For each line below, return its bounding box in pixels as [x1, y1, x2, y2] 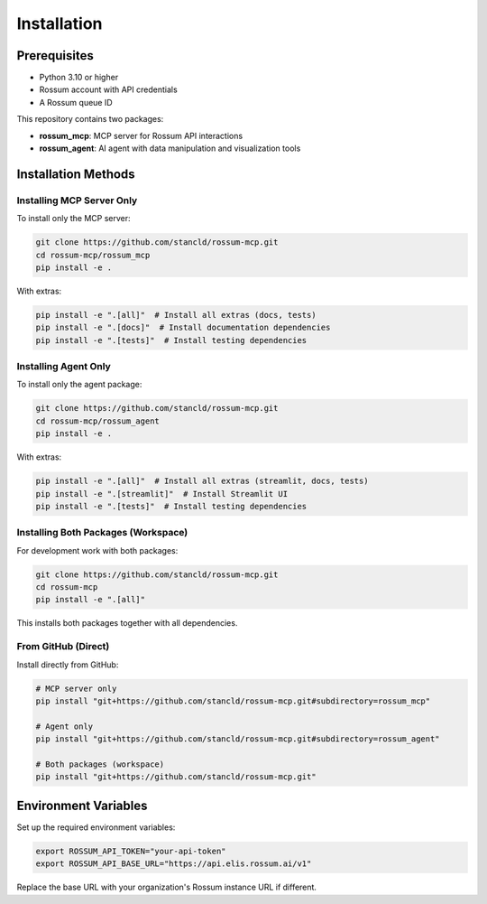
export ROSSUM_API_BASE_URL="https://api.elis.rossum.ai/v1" [35, 859, 312, 869]
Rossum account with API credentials [39, 84, 178, 95]
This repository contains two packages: [16, 114, 164, 125]
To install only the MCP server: [16, 213, 131, 224]
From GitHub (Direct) [16, 640, 110, 653]
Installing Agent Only [16, 360, 112, 373]
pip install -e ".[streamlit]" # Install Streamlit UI [35, 489, 289, 499]
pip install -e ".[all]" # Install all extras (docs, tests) [35, 310, 317, 320]
